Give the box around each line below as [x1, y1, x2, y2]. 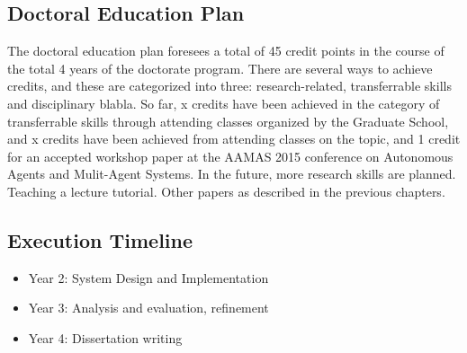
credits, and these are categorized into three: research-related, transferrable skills [7, 76, 452, 95]
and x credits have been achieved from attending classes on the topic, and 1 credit [7, 129, 461, 148]
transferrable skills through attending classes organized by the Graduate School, [7, 111, 449, 130]
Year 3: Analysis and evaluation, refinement [28, 298, 269, 317]
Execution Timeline [7, 225, 193, 253]
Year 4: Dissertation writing [28, 328, 183, 347]
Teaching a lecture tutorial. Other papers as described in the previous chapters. [7, 181, 445, 200]
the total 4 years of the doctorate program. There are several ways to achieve [7, 58, 433, 77]
